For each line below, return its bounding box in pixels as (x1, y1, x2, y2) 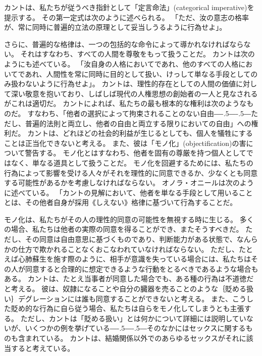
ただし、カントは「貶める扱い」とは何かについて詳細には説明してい (20, 313, 246, 323)
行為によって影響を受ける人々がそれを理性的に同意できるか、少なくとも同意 (4, 167, 258, 178)
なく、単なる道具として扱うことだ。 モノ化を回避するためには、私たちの (11, 157, 253, 168)
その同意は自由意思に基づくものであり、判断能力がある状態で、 (25, 234, 237, 244)
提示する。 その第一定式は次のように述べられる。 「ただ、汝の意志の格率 (4, 12, 249, 22)
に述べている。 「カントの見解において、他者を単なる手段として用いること (4, 187, 253, 197)
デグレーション (18, 293, 68, 303)
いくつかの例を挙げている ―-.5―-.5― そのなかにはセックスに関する (25, 323, 246, 333)
